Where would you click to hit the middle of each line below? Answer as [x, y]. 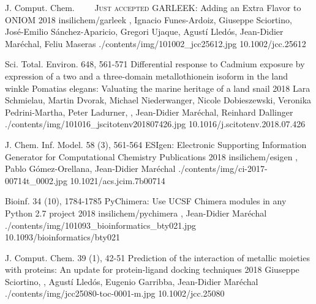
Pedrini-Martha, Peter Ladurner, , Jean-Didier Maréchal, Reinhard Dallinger [149, 112]
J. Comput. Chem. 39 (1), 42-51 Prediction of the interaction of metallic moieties [157, 257]
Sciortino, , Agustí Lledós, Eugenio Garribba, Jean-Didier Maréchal [132, 281]
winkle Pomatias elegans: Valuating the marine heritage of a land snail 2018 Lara [158, 88]
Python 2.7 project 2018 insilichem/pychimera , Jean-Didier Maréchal [136, 213]
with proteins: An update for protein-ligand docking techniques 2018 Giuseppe [152, 269]
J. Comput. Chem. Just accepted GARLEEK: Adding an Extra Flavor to [153, 7]
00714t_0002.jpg [36, 180]
